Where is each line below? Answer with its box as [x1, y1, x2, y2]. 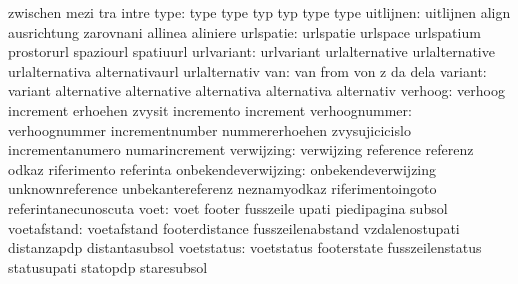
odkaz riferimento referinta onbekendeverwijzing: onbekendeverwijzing [8, 158, 437, 179]
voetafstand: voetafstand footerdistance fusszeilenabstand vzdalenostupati [8, 217, 460, 238]
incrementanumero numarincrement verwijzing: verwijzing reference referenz [8, 139, 474, 160]
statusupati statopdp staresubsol [8, 256, 208, 277]
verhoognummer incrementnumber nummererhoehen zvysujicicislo [8, 119, 411, 140]
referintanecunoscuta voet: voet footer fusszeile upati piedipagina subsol [8, 197, 448, 218]
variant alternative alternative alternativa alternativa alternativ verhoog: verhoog [8, 80, 505, 101]
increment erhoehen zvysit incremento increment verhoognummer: [8, 99, 412, 120]
